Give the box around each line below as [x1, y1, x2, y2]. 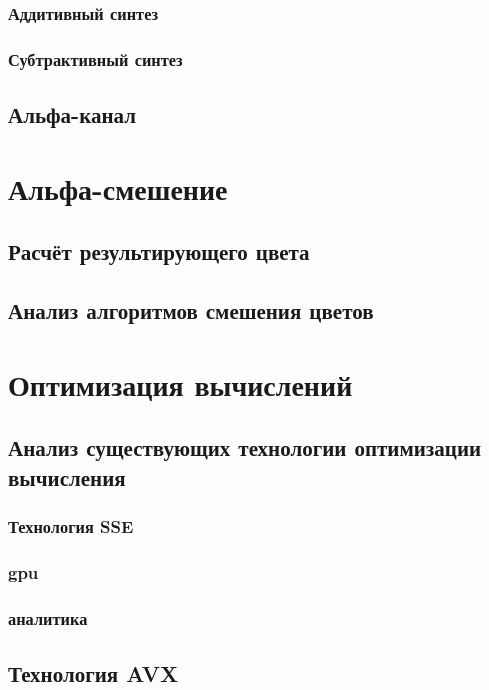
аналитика [8, 605, 88, 630]
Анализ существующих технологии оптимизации [8, 432, 482, 463]
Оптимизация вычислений [8, 363, 353, 404]
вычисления [8, 461, 126, 492]
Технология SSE [8, 513, 134, 538]
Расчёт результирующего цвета [8, 236, 310, 267]
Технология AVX [8, 657, 179, 688]
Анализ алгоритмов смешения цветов [8, 295, 374, 326]
